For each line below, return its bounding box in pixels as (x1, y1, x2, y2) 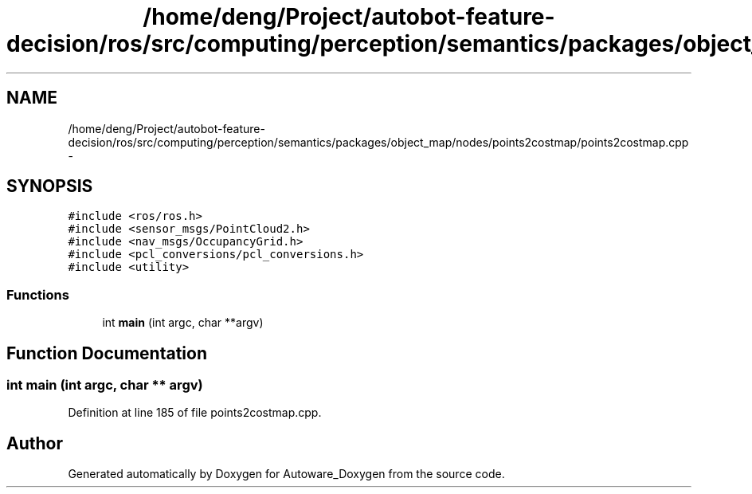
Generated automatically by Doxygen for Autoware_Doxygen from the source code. (68, 467, 505, 481)
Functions (6, 286, 69, 303)
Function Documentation (6, 343, 207, 363)
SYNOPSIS (6, 176, 93, 197)
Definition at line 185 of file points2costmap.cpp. (68, 406, 322, 420)
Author (6, 433, 63, 453)
